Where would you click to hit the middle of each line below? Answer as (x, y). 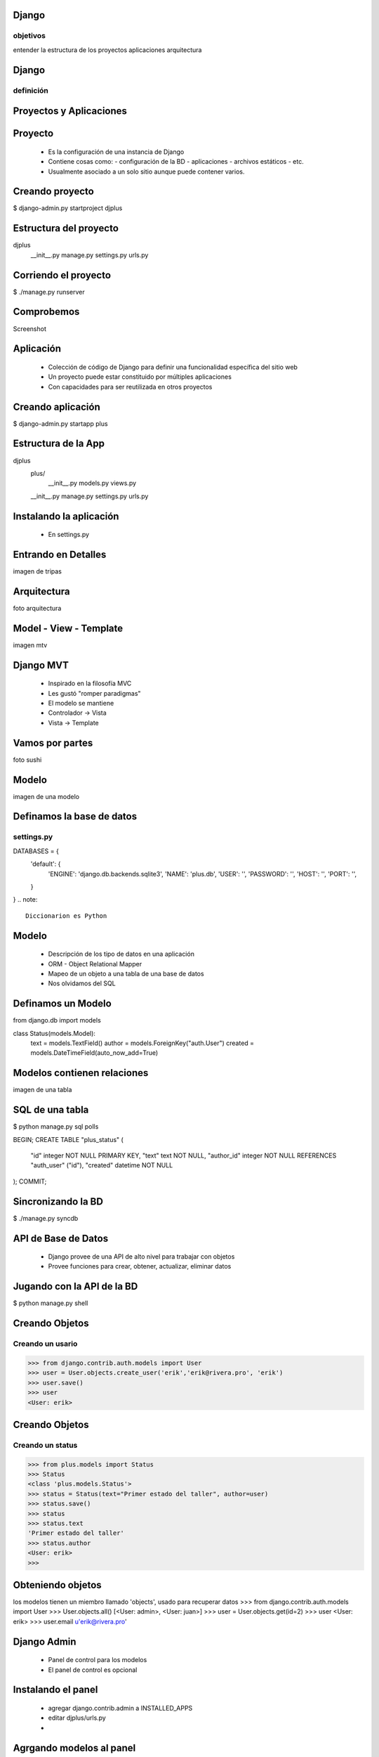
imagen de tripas (38, 571)
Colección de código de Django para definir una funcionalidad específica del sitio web (173, 367)
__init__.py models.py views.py (92, 483)
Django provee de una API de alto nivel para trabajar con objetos (141, 1257)
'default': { (46, 864)
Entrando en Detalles (60, 554)
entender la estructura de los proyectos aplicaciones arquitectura (107, 50)
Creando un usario (45, 1344)
